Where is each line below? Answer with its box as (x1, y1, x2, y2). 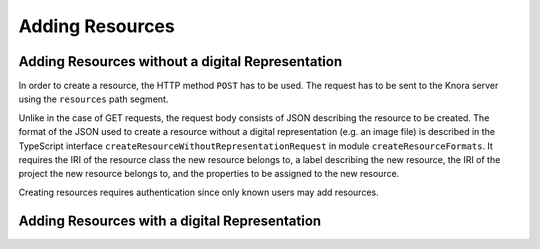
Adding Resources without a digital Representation (18, 53, 343, 70)
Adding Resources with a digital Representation (18, 212, 322, 229)
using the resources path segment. (18, 93, 169, 105)
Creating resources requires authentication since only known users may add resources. (18, 186, 379, 198)
